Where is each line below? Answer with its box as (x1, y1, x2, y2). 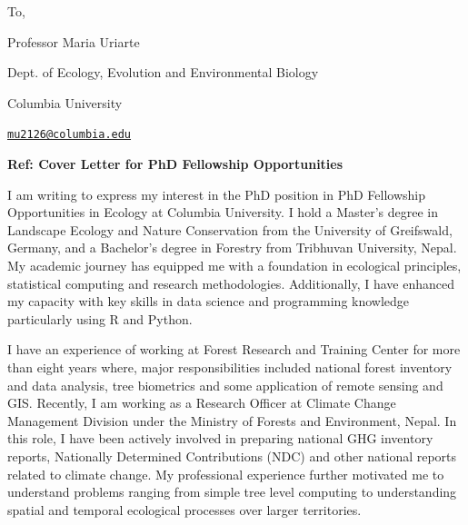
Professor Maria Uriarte (7, 32, 140, 51)
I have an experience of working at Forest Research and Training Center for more (7, 340, 461, 359)
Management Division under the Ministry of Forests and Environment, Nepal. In (7, 411, 457, 430)
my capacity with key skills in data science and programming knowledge (7, 292, 410, 311)
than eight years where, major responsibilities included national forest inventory (7, 357, 453, 376)
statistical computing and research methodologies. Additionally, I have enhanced (7, 273, 454, 292)
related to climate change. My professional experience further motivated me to (7, 464, 444, 483)
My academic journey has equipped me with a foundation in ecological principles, (7, 256, 462, 274)
